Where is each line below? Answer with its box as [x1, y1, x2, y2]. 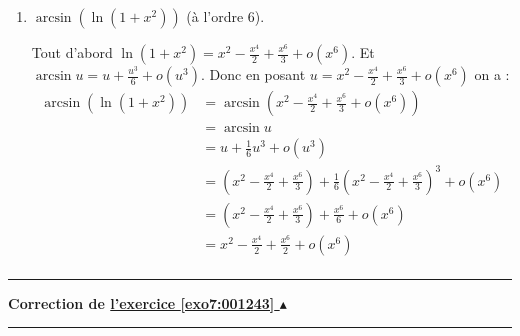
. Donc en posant [201, 64, 306, 84]
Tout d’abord [31, 42, 113, 62]
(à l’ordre [186, 6, 244, 26]
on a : [474, 64, 510, 84]
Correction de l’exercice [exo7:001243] [8, 292, 275, 313]
